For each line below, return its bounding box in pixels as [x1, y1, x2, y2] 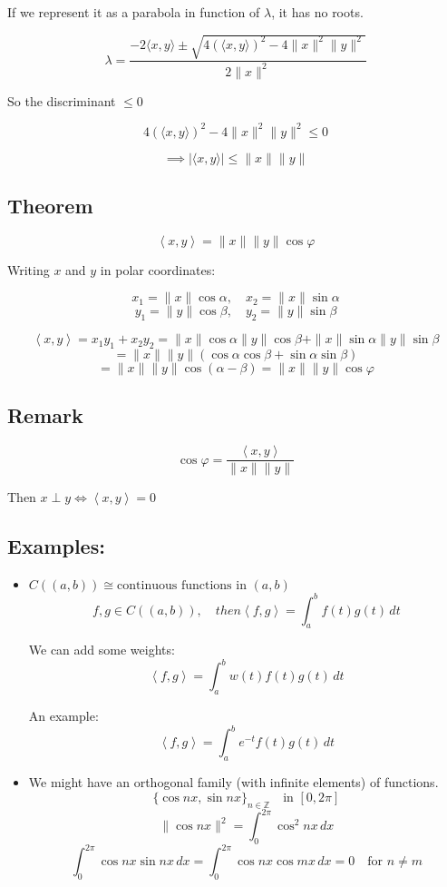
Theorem [7, 192, 93, 219]
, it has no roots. [271, 3, 364, 21]
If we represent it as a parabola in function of [7, 3, 260, 21]
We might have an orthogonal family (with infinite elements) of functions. [28, 773, 439, 792]
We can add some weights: [28, 640, 175, 659]
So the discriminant [7, 91, 116, 110]
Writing [7, 260, 50, 279]
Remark [7, 401, 83, 429]
